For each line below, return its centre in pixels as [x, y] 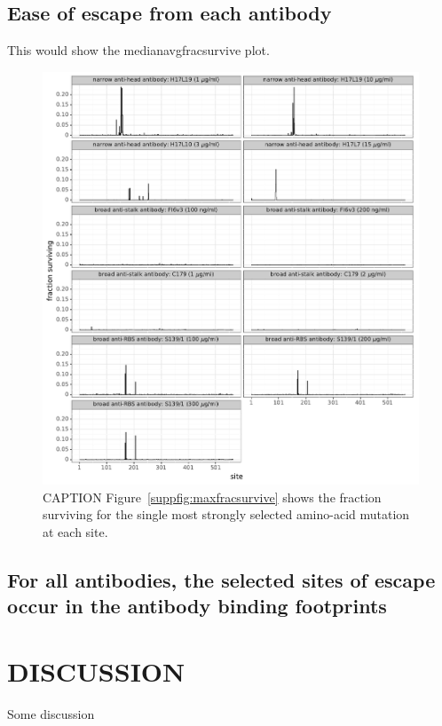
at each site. [75, 531]
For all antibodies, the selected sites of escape [221, 579]
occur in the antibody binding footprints [197, 606]
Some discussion [51, 713]
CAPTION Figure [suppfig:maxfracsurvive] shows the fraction [212, 497]
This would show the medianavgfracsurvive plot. [138, 50]
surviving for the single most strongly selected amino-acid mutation [226, 514]
